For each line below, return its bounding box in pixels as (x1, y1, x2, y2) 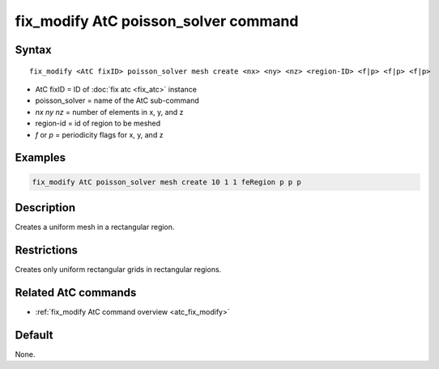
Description (15, 201, 76, 214)
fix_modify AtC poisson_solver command (15, 12, 299, 30)
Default (15, 328, 53, 341)
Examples (15, 151, 66, 165)
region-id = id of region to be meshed (35, 118, 161, 129)
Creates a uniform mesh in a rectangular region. (15, 223, 175, 232)
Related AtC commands (15, 286, 137, 299)
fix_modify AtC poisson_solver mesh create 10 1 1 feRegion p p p (32, 177, 301, 186)
